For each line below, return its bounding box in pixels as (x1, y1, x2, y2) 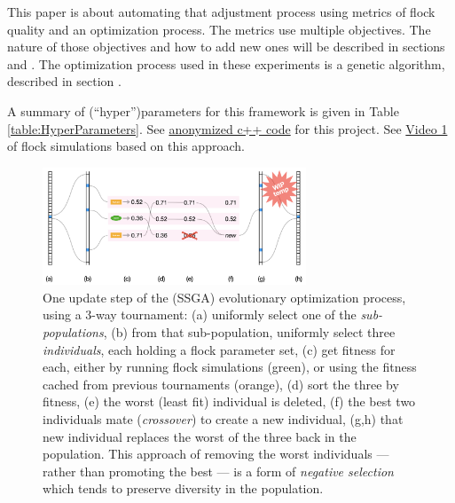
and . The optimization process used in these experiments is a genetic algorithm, (7, 54, 445, 73)
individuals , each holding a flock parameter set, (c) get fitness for (43, 340, 396, 358)
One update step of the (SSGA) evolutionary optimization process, (43, 287, 406, 306)
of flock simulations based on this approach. (7, 137, 245, 155)
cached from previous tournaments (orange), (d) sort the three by (43, 374, 399, 393)
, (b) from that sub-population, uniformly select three (103, 322, 396, 341)
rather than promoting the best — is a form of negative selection (43, 461, 394, 480)
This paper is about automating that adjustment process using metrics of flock (7, 3, 435, 20)
